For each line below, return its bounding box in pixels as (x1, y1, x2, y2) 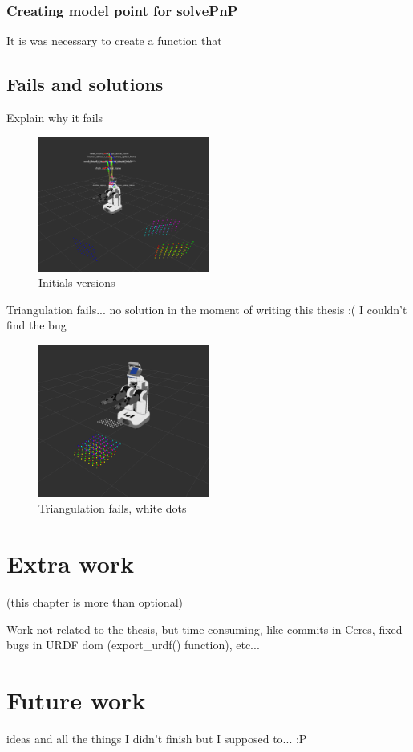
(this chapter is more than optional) (6, 594, 183, 610)
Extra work (6, 547, 135, 580)
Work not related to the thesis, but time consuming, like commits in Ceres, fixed (6, 620, 403, 637)
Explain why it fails (6, 109, 103, 126)
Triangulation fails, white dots (38, 500, 187, 517)
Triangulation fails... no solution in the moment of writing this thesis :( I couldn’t (6, 300, 407, 317)
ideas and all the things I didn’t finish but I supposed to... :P (6, 730, 307, 746)
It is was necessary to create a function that (6, 32, 222, 49)
